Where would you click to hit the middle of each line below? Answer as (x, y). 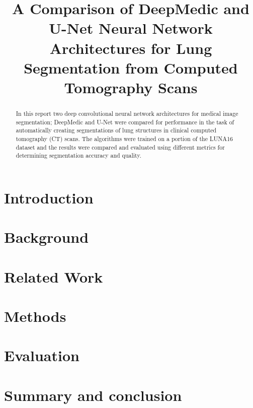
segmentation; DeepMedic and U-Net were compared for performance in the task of (125, 122)
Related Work (54, 276)
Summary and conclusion (93, 395)
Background (47, 237)
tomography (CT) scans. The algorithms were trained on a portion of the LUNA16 (124, 138)
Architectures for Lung (131, 48)
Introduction (49, 197)
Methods (35, 316)
